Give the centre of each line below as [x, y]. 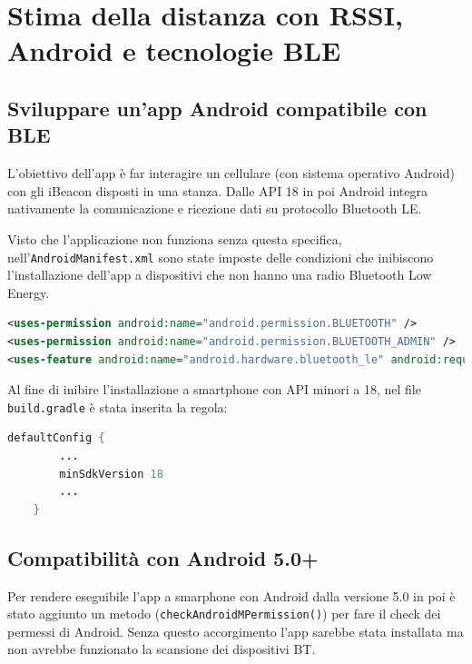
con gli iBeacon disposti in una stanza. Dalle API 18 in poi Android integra [217, 190]
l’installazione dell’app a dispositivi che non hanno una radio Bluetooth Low [220, 275]
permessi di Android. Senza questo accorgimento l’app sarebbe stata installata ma [236, 631]
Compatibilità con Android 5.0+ [163, 557]
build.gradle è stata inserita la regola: [118, 406]
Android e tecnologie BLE [174, 50]
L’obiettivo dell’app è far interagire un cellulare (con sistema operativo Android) [231, 173]
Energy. [29, 292]
